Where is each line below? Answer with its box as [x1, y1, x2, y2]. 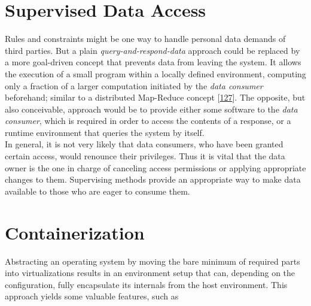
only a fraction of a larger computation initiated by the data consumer [5, 79, 263, 92]
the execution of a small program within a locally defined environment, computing [5, 67, 306, 80]
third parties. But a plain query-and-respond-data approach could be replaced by [5, 44, 300, 56]
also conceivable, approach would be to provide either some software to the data [5, 102, 298, 115]
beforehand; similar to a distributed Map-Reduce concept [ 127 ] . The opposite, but [5, 91, 306, 104]
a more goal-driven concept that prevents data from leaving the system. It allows [5, 56, 301, 68]
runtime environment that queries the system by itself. [5, 126, 205, 138]
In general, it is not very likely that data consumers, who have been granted [5, 138, 283, 150]
